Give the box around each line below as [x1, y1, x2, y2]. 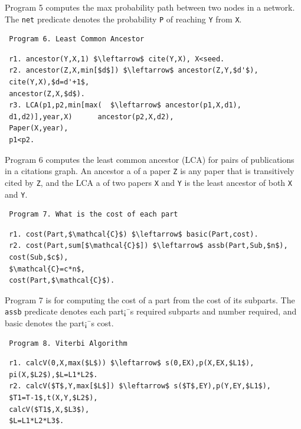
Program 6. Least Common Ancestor [9, 35, 145, 44]
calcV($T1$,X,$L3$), [9, 405, 90, 414]
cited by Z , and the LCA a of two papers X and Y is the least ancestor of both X [5, 176, 292, 188]
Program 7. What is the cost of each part [9, 210, 178, 219]
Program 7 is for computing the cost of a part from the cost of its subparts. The [5, 293, 295, 306]
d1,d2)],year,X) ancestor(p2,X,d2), [9, 112, 174, 121]
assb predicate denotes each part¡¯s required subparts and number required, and [5, 305, 297, 317]
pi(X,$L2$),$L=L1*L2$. [9, 370, 98, 379]
